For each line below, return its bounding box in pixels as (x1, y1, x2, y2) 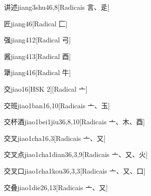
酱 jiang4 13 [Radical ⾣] (4, 51, 71, 61)
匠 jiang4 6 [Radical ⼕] (4, 18, 68, 28)
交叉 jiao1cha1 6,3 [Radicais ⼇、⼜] (4, 133, 106, 143)
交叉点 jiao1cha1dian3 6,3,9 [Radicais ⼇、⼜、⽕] (4, 149, 148, 159)
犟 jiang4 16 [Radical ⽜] (4, 67, 71, 78)
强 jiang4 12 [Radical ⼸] (4, 35, 71, 45)
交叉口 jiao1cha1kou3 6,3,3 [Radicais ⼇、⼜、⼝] (4, 165, 146, 176)
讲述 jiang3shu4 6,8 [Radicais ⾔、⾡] (4, 2, 110, 12)
